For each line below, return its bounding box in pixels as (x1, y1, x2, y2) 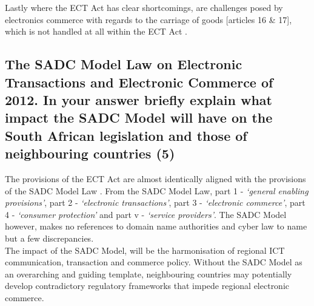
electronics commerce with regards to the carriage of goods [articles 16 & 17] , (5, 13, 292, 25)
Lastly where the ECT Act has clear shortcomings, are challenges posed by (5, 1, 283, 13)
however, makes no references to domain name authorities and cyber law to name (5, 220, 307, 233)
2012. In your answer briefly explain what (5, 90, 272, 109)
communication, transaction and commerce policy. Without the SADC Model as (5, 256, 302, 268)
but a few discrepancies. (5, 231, 94, 244)
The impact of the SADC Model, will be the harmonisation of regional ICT (5, 243, 285, 256)
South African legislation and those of (5, 126, 247, 144)
